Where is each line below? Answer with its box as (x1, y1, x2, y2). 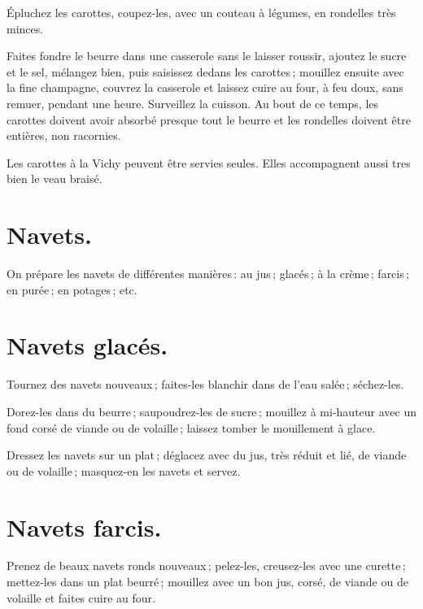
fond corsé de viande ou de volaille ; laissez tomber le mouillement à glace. (7, 419, 376, 436)
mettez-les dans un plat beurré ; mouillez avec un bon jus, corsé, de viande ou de (7, 573, 408, 590)
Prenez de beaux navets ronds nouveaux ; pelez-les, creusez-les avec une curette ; (7, 557, 406, 574)
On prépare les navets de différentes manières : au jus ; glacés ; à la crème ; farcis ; (7, 265, 409, 282)
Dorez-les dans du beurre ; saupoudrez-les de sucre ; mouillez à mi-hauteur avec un (7, 402, 416, 420)
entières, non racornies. (7, 127, 121, 144)
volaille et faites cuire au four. (7, 589, 155, 606)
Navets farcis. (7, 510, 162, 543)
